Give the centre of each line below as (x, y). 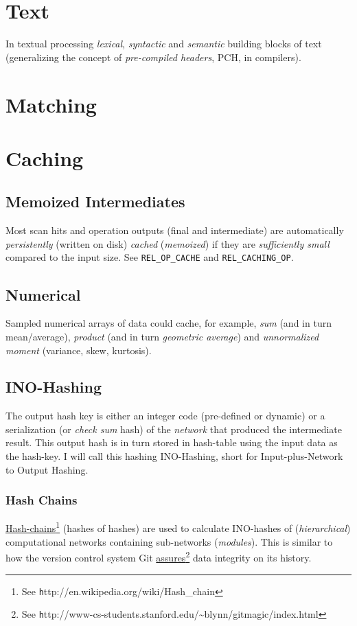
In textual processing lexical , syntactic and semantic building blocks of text (164, 44)
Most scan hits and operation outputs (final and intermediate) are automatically (175, 230)
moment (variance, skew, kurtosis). (79, 350)
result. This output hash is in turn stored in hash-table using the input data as (172, 442)
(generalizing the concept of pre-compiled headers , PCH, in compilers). (153, 57)
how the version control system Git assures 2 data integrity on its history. (159, 556)
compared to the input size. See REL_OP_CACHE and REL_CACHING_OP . (150, 257)
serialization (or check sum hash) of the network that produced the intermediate (174, 429)
